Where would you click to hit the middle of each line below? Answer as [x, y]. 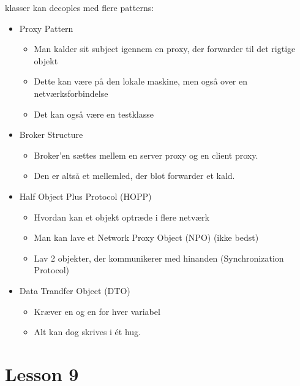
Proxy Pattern [46, 28]
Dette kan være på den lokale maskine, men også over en [141, 81]
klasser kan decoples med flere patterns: [80, 7]
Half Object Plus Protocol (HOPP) [85, 196]
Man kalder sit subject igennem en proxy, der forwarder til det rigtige [165, 49]
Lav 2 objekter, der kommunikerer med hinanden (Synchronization [159, 258]
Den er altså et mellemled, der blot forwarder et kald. [134, 176]
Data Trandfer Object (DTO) [75, 290]
